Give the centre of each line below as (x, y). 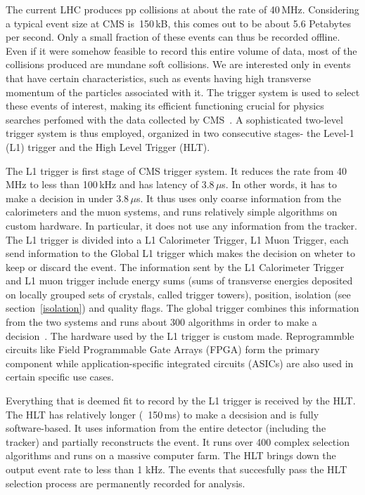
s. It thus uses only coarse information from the (238, 198)
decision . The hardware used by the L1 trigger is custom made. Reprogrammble (180, 335)
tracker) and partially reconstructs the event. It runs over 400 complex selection (178, 441)
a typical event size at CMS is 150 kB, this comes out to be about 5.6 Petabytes (179, 23)
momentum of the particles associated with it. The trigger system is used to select (183, 92)
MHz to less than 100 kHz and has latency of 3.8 (110, 184)
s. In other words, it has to (279, 184)
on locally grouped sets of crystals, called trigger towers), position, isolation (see (178, 294)
